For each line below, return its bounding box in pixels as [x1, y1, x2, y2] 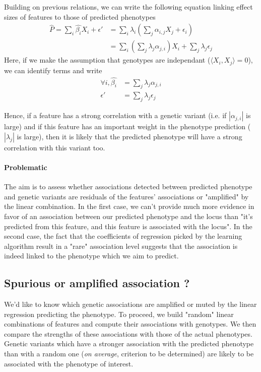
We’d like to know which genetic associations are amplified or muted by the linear [4, 299, 257, 309]
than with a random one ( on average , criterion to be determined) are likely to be [4, 348, 254, 359]
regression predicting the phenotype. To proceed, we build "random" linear [4, 308, 234, 319]
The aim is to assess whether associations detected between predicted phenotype [4, 181, 252, 192]
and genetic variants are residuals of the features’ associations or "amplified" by [4, 191, 249, 201]
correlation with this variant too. [4, 142, 105, 152]
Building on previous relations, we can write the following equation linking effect [4, 2, 253, 12]
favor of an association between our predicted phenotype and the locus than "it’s [4, 210, 253, 221]
